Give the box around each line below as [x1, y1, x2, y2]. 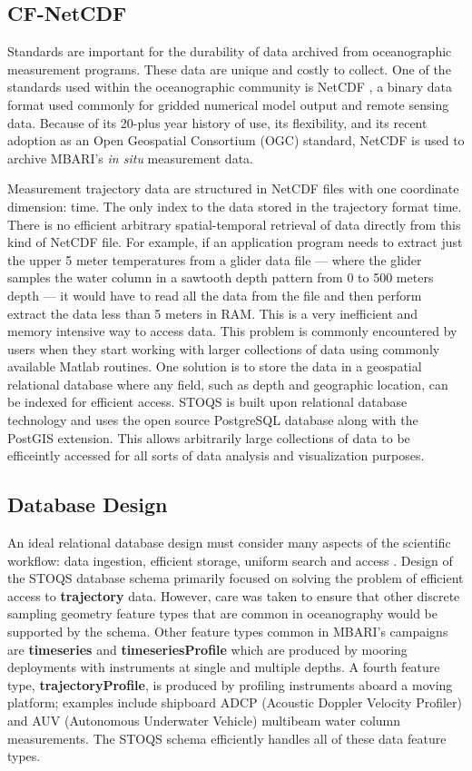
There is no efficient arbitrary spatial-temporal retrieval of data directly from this [7, 214, 461, 233]
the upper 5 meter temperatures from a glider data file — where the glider [7, 250, 422, 269]
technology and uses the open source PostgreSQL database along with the [7, 410, 418, 430]
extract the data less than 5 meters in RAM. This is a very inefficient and [7, 303, 418, 322]
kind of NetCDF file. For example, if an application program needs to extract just [7, 232, 463, 252]
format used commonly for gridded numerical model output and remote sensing [7, 94, 449, 114]
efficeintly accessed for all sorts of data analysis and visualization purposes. [7, 446, 425, 465]
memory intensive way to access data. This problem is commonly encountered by [7, 321, 457, 341]
